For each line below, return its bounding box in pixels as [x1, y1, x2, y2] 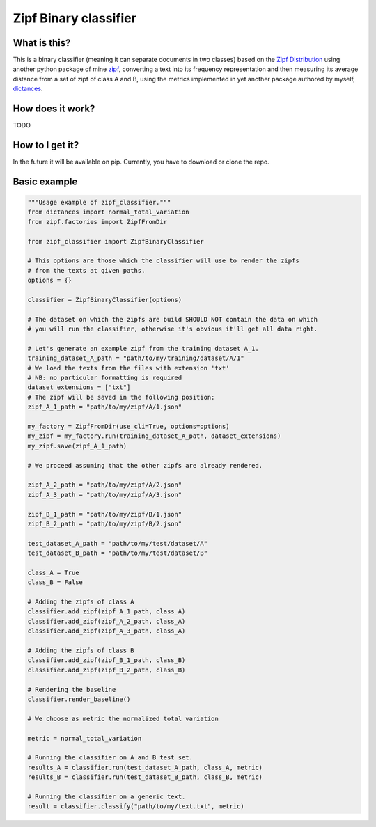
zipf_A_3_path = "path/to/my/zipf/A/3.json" [27, 491, 182, 498]
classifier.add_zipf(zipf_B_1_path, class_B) [27, 656, 186, 664]
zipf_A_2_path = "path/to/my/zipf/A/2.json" [27, 481, 182, 489]
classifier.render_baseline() [27, 695, 131, 703]
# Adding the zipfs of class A [27, 598, 135, 606]
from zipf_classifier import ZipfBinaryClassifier [27, 237, 205, 245]
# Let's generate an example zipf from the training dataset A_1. [27, 345, 259, 352]
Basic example [13, 175, 78, 187]
